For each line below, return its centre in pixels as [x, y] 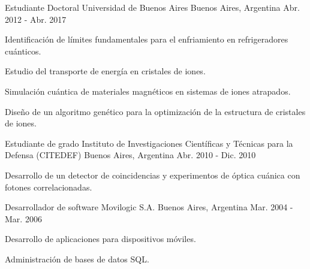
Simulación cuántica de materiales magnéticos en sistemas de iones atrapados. [148, 91]
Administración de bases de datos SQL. [77, 259]
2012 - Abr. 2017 [36, 19]
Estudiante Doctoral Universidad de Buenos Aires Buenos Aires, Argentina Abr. [152, 7]
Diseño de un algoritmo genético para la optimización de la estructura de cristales [155, 111]
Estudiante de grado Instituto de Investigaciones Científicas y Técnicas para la [149, 143]
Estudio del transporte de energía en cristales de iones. [105, 71]
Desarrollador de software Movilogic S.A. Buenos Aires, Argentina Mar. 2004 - [149, 207]
